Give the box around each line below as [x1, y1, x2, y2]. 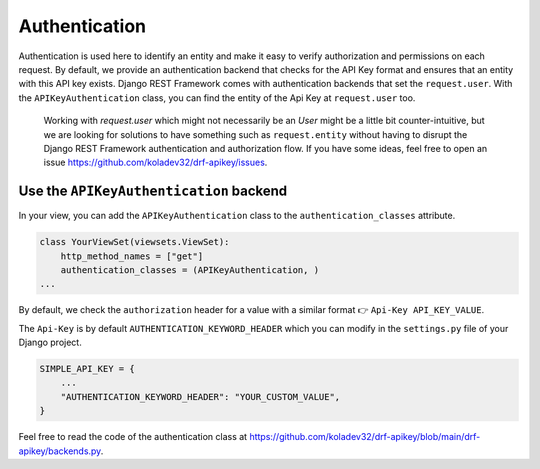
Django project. [18, 336, 82, 349]
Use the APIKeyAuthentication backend [18, 183, 288, 200]
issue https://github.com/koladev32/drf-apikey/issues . [43, 156, 268, 169]
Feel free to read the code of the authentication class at [18, 431, 248, 443]
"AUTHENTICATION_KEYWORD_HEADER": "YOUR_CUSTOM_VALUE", [60, 391, 341, 402]
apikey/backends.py [18, 445, 102, 457]
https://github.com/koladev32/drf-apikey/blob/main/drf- [249, 431, 481, 443]
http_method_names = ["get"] [60, 250, 204, 262]
